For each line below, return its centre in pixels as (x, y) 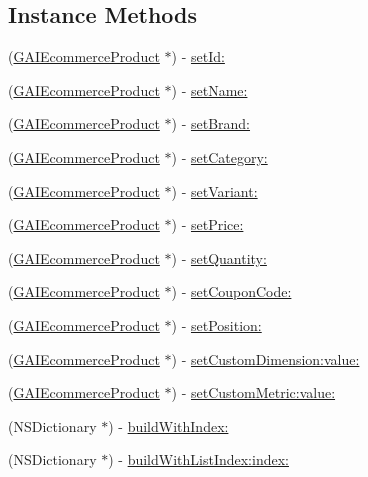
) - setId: (198, 56)
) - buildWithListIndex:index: (198, 459)
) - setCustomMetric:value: (253, 392)
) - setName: (209, 89)
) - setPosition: (216, 324)
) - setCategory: (219, 156)
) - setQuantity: (219, 257)
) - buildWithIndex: (168, 425)
